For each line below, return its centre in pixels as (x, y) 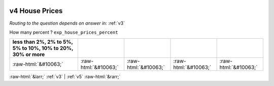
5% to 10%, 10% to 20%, (43, 48)
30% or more (29, 54)
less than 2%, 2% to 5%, (43, 42)
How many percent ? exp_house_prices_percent (64, 32)
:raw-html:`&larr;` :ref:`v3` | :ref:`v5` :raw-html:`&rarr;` (65, 77)
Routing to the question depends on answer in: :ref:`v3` (67, 23)
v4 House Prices (36, 11)
